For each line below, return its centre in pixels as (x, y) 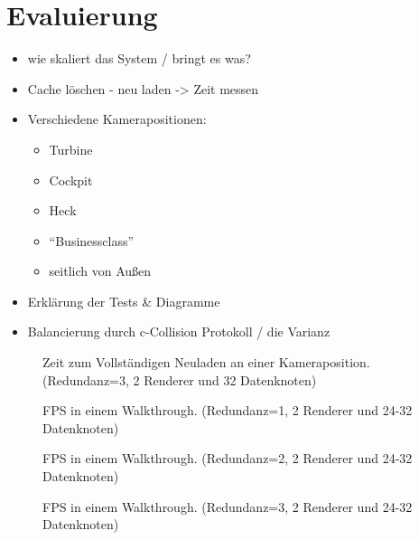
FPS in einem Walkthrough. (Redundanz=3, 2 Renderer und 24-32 (228, 506)
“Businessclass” (92, 240)
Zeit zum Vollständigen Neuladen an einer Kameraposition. (206, 362)
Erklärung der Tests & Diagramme (124, 301)
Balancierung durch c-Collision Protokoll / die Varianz (179, 332)
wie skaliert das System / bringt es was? (139, 58)
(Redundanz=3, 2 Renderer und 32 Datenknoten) (180, 379)
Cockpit (71, 180)
